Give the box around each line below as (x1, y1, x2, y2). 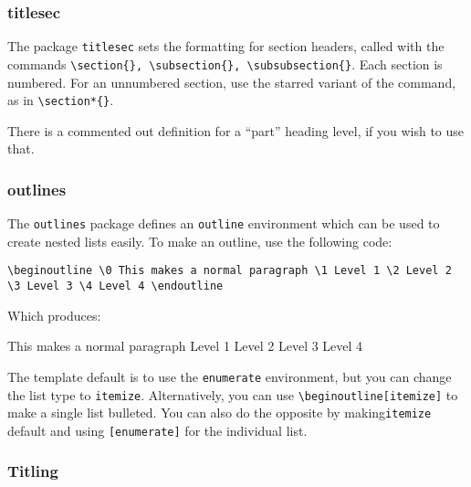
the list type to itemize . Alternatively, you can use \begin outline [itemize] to (7, 385, 458, 404)
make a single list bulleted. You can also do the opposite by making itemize (7, 403, 432, 422)
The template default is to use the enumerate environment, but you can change (7, 366, 452, 386)
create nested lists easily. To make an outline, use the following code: (7, 231, 392, 250)
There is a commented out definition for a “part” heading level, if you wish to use (7, 121, 465, 140)
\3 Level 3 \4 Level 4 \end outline (7, 280, 224, 293)
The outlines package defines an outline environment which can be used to (7, 214, 440, 233)
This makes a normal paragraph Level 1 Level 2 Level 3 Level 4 (7, 336, 363, 355)
